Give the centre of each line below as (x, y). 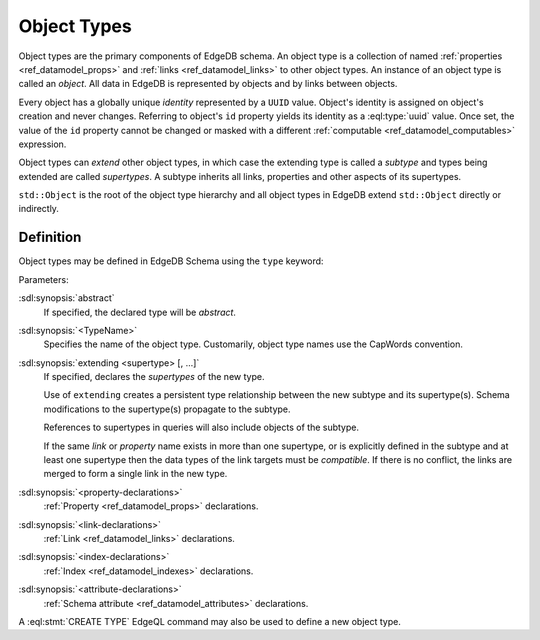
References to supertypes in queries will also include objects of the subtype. (201, 427)
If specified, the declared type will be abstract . (140, 312)
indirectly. (39, 209)
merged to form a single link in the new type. (135, 474)
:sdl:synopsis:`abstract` (66, 298)
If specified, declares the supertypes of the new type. (154, 377)
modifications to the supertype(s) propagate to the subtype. (167, 409)
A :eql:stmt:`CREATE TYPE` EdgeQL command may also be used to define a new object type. (210, 621)
